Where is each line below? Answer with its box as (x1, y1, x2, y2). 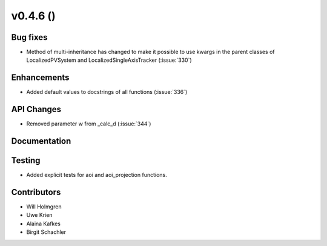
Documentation (11, 136, 71, 147)
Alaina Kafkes (26, 220, 61, 227)
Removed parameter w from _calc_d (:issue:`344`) (26, 120, 151, 127)
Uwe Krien (26, 211, 53, 219)
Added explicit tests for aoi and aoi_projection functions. (26, 171, 168, 179)
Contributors (11, 187, 61, 197)
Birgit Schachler (26, 228, 67, 236)
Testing (11, 155, 41, 166)
